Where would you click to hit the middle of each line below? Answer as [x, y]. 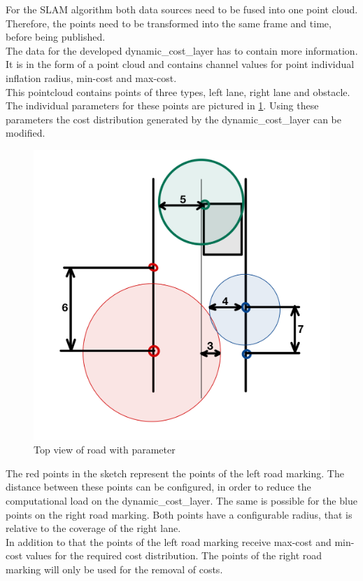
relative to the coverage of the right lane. [93, 528]
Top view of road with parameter [105, 450]
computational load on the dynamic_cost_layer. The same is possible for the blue [181, 500]
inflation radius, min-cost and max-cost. [91, 77]
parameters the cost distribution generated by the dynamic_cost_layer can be [173, 119]
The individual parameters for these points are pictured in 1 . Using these [162, 105]
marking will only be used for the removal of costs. [114, 569]
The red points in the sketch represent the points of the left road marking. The [175, 473]
